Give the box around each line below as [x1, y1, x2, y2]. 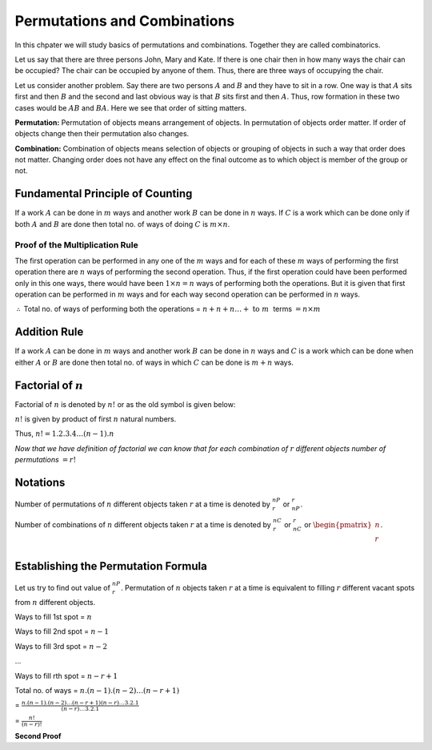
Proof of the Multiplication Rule [14, 239, 139, 250]
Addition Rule [14, 325, 84, 339]
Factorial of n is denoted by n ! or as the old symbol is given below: [14, 399, 236, 409]
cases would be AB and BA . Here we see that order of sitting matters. [14, 103, 247, 112]
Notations [14, 476, 66, 490]
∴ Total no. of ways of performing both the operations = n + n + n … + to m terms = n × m [16, 304, 321, 314]
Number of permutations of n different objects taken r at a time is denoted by [14, 499, 271, 509]
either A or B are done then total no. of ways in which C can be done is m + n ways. [14, 357, 294, 367]
